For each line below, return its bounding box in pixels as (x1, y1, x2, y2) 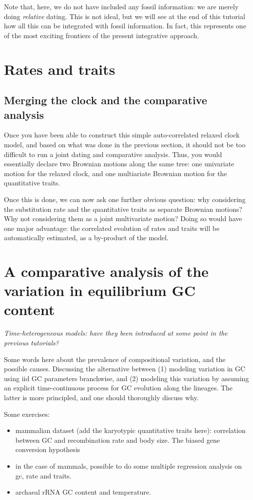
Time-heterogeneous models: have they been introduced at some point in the (4, 328, 228, 338)
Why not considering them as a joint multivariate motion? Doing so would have (4, 213, 242, 224)
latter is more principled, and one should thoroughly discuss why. (4, 392, 199, 402)
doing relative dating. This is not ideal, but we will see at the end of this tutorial (4, 11, 245, 21)
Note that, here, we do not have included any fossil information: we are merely (4, 1, 239, 11)
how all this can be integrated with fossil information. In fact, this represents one (4, 21, 246, 31)
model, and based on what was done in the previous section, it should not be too (4, 139, 246, 149)
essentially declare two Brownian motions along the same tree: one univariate (4, 159, 234, 169)
